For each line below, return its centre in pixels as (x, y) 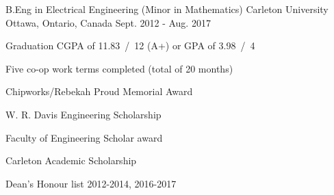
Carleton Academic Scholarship (71, 160)
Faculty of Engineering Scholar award (84, 137)
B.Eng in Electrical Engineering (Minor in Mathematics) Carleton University (167, 9)
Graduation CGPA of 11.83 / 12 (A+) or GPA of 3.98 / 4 (130, 45)
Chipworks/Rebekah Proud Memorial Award (99, 91)
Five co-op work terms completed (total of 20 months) (119, 68)
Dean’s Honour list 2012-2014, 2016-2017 (91, 183)
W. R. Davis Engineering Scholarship (83, 114)
